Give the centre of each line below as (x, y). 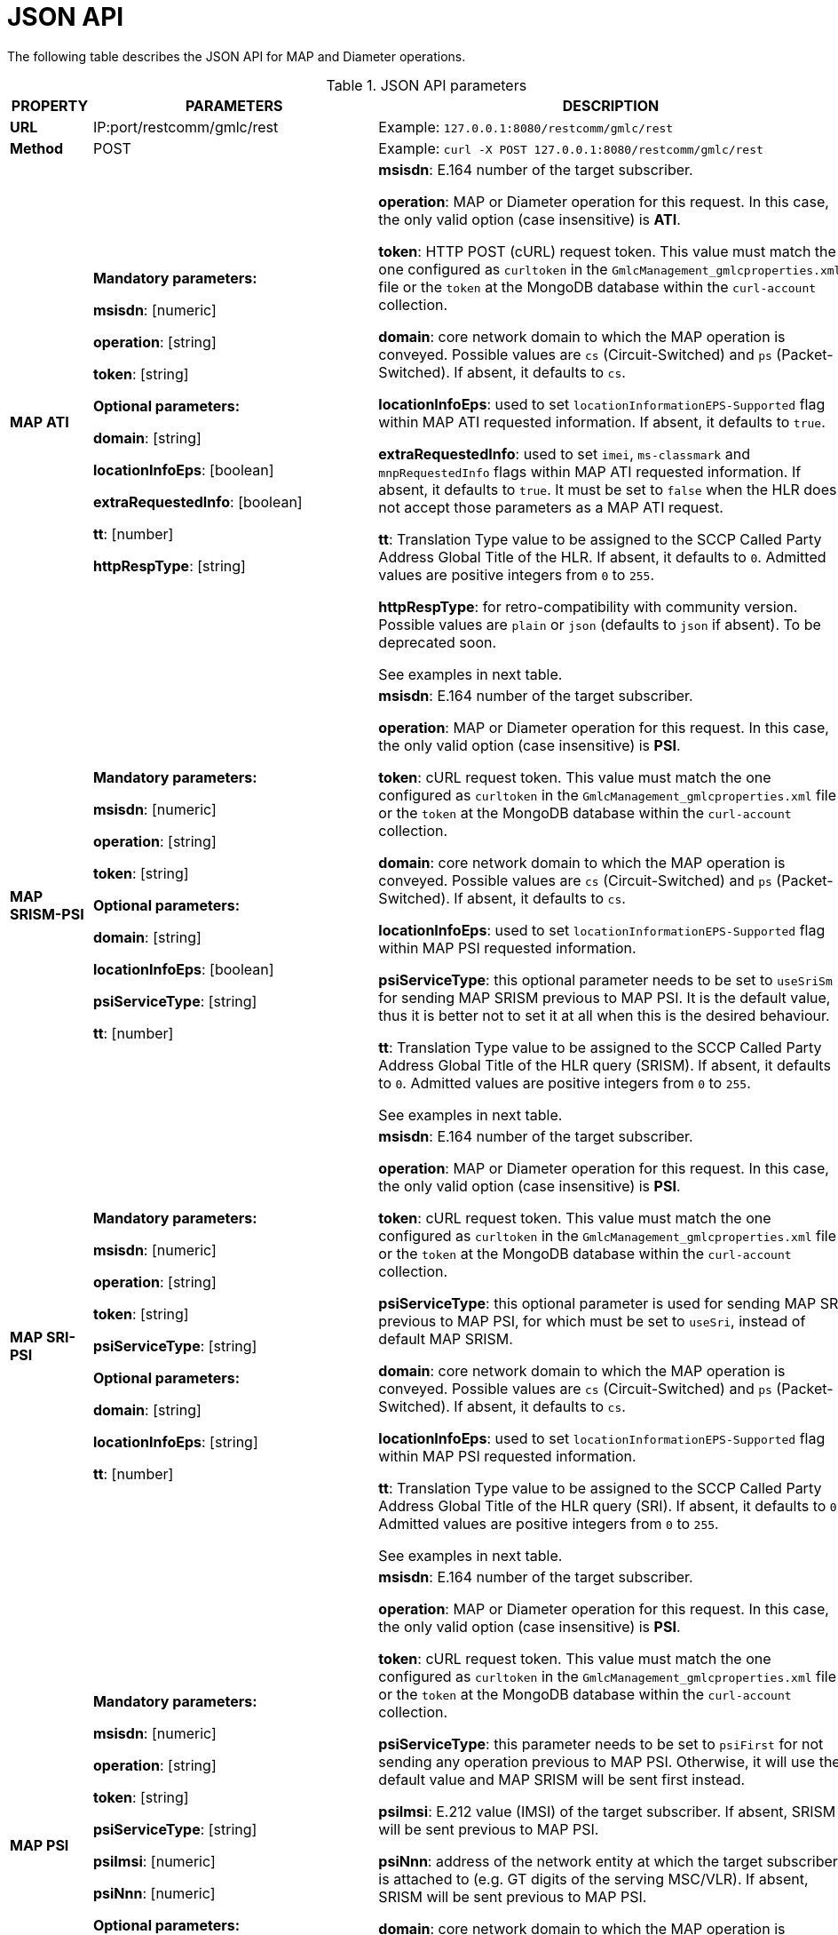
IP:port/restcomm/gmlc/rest (186, 127)
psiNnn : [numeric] (154, 1893)
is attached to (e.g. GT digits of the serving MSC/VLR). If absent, (593, 1879)
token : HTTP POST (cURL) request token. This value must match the (607, 251)
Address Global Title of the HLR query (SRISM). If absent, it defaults (605, 1065)
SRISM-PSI (47, 914)
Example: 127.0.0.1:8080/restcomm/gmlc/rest (526, 127)
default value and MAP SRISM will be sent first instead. (562, 1779)
